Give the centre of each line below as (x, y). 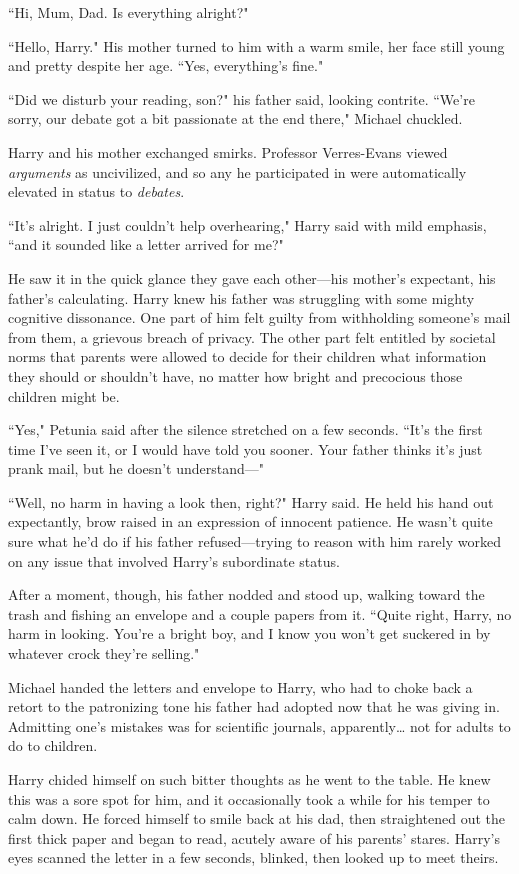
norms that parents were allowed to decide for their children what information (247, 356)
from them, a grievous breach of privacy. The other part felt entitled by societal (252, 336)
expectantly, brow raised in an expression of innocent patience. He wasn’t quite (250, 521)
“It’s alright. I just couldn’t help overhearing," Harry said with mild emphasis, (247, 224)
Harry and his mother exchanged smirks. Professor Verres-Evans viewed (228, 151)
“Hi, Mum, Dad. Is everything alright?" (128, 12)
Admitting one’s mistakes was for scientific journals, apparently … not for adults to (259, 725)
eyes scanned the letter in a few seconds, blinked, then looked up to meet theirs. (253, 857)
